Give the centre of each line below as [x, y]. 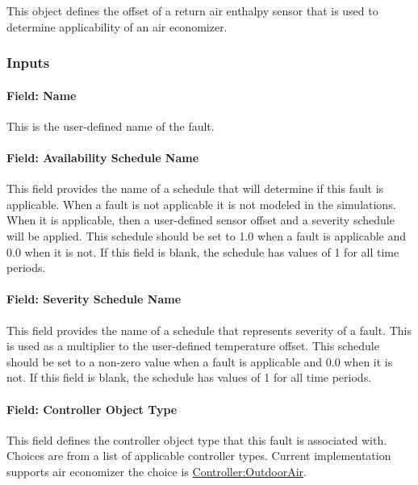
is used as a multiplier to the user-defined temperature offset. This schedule [193, 346]
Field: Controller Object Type [92, 409]
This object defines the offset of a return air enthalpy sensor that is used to [192, 10]
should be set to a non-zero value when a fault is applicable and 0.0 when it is [200, 361]
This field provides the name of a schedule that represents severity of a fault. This [209, 330]
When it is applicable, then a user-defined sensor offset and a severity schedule [201, 220]
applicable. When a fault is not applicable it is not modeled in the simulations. [201, 204]
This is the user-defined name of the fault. [111, 125]
